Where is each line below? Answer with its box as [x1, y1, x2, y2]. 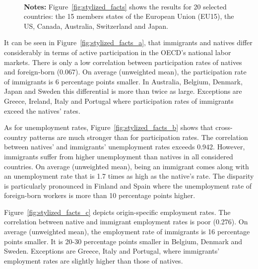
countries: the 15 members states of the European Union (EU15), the [24, 11, 234, 21]
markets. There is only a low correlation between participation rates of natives [4, 57, 242, 67]
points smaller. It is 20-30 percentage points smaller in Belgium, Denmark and [4, 236, 243, 246]
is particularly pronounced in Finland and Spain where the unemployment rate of [4, 180, 252, 191]
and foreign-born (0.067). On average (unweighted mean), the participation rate [4, 67, 247, 77]
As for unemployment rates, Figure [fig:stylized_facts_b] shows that [4, 122, 213, 133]
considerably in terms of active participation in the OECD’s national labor [4, 47, 231, 57]
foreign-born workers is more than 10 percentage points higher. [4, 190, 195, 201]
